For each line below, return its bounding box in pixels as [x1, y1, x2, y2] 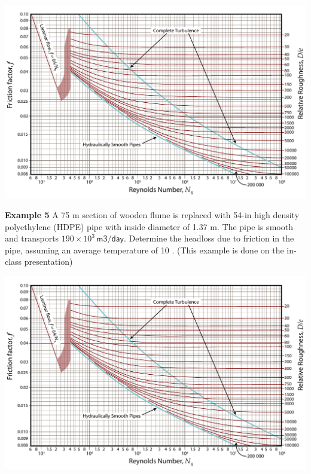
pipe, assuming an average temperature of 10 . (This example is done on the [5, 243, 284, 256]
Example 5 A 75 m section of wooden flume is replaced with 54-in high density [5, 208, 300, 221]
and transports [5, 232, 59, 244]
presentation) [24, 255, 73, 268]
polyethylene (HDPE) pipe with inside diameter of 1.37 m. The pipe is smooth [5, 220, 293, 233]
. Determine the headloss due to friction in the [123, 232, 294, 244]
